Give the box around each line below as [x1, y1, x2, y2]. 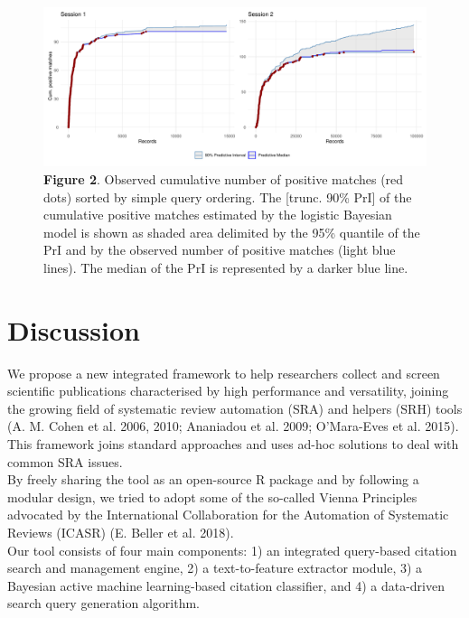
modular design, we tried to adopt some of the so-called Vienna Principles [7, 487, 417, 506]
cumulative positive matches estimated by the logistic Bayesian [43, 205, 392, 224]
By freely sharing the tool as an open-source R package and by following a [7, 470, 419, 489]
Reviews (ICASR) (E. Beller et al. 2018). [7, 523, 234, 542]
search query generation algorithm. [7, 594, 200, 613]
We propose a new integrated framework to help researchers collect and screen [7, 363, 440, 382]
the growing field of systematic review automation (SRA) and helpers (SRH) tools [7, 398, 463, 417]
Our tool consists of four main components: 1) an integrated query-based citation [7, 540, 457, 559]
